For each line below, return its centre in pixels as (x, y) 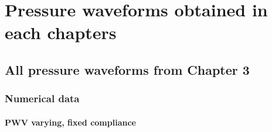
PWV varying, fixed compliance (70, 122)
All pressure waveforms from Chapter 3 (127, 69)
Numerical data (42, 98)
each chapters (61, 32)
